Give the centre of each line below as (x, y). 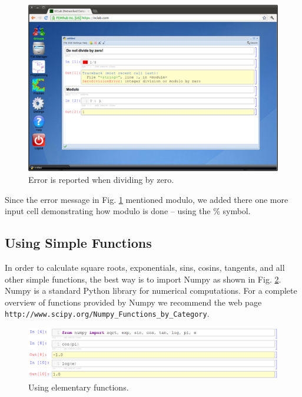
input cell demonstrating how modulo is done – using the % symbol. (128, 211)
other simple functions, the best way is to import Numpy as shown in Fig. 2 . (143, 279)
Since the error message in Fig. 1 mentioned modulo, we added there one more (147, 199)
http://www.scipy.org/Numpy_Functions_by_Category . (107, 314)
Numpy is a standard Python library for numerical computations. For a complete (151, 291)
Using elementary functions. (79, 387)
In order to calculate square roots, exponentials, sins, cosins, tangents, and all (145, 267)
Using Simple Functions (78, 243)
